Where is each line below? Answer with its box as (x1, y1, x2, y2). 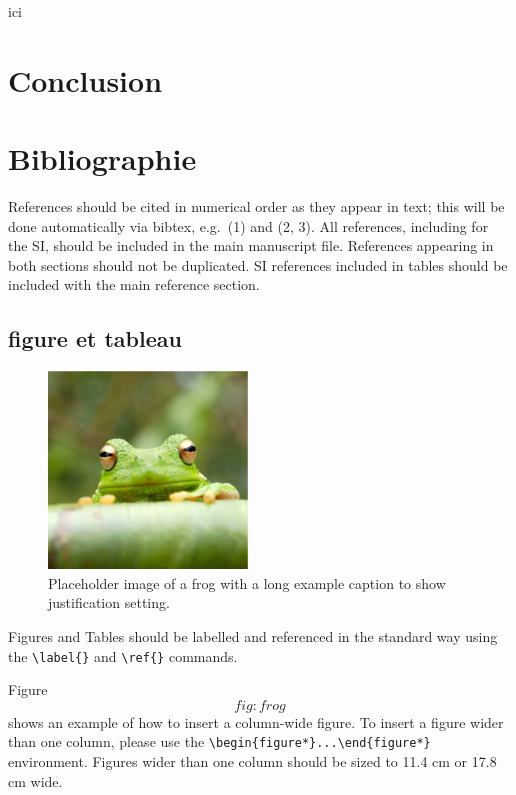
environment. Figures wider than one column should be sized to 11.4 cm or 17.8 (8, 751, 497, 772)
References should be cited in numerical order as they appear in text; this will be (8, 196, 505, 217)
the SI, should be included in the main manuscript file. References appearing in (8, 235, 494, 256)
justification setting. (48, 592, 170, 613)
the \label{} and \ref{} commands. (8, 645, 238, 666)
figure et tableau (8, 323, 182, 354)
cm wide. (8, 770, 63, 791)
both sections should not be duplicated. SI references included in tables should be (8, 254, 508, 275)
